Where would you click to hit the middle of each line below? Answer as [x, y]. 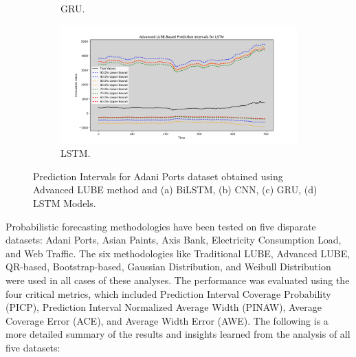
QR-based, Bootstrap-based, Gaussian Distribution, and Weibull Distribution [168, 267]
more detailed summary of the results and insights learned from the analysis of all [178, 334]
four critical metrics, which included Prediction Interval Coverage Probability [168, 293]
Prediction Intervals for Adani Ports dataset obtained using [158, 176]
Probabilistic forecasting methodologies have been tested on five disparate [161, 226]
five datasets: [33, 347]
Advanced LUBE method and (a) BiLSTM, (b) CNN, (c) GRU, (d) [175, 190]
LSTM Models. [65, 203]
